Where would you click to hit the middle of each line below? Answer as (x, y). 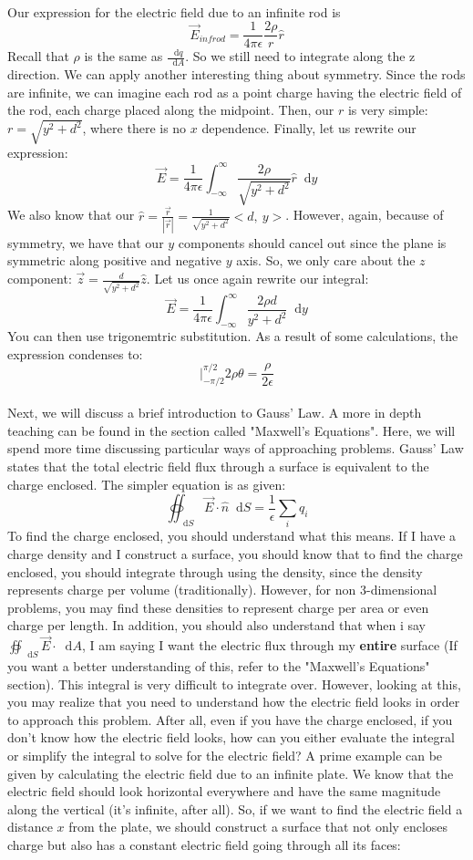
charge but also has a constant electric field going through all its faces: (204, 844)
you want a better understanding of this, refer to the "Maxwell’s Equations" (219, 666)
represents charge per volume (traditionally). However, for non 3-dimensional (222, 590)
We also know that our (71, 215)
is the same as (123, 56)
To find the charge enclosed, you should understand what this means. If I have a (232, 536)
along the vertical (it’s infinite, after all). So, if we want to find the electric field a (235, 808)
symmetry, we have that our (86, 242)
